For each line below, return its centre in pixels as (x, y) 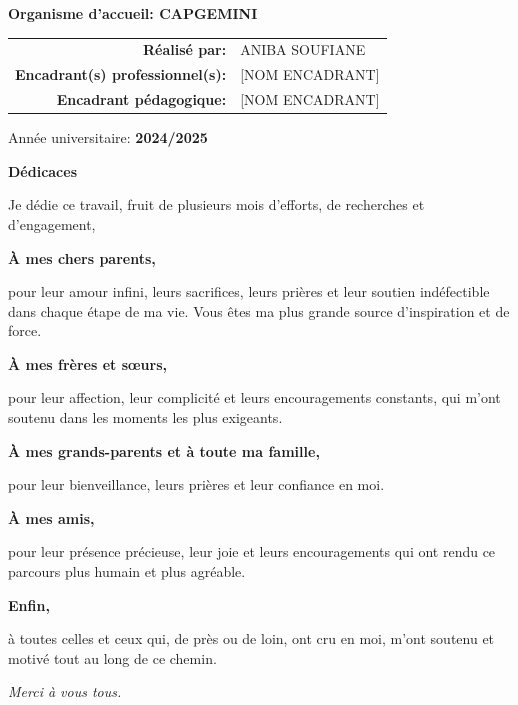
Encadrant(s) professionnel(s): (121, 74)
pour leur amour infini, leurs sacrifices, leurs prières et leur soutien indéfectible (249, 291)
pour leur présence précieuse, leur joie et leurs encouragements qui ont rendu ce (252, 551)
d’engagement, (52, 223)
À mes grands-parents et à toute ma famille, (164, 450)
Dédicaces (43, 170)
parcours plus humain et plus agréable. (127, 571)
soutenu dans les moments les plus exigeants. (145, 417)
